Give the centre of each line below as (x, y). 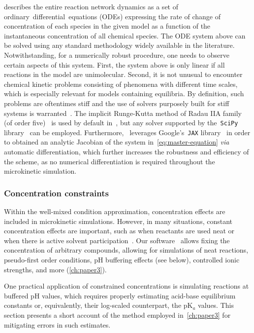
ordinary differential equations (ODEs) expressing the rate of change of (112, 16)
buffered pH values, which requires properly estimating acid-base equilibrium (120, 295)
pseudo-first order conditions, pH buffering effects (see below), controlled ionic (122, 259)
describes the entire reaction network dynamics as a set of (91, 6)
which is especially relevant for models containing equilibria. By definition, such (124, 93)
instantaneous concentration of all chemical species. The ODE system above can (125, 35)
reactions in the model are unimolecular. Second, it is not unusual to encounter (123, 74)
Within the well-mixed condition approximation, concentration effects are (115, 211)
